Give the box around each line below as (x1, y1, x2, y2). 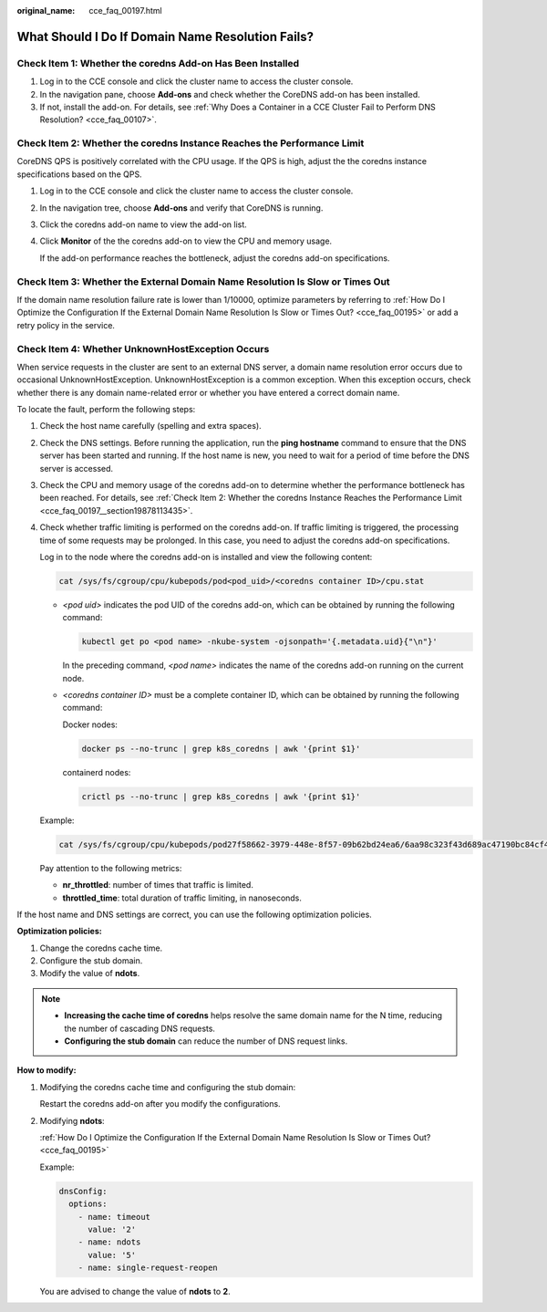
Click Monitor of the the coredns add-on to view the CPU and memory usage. (39, 235, 333, 246)
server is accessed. (39, 463, 114, 474)
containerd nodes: (62, 766, 131, 777)
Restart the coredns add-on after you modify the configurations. (39, 1099, 282, 1109)
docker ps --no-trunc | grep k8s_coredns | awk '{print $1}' (81, 744, 361, 754)
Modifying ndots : (39, 1115, 105, 1126)
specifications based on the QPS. (16, 169, 142, 180)
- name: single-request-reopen (77, 1263, 218, 1273)
